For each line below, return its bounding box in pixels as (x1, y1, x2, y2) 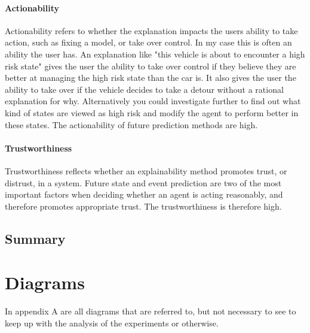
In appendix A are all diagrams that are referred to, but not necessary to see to (5, 305, 296, 317)
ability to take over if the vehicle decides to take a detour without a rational (5, 83, 284, 95)
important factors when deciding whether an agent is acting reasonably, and (5, 188, 283, 201)
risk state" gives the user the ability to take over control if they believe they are (5, 59, 296, 72)
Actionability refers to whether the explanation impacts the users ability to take (5, 24, 298, 37)
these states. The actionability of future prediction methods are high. (5, 118, 258, 131)
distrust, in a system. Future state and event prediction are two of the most (5, 176, 282, 189)
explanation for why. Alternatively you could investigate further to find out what (5, 95, 301, 107)
